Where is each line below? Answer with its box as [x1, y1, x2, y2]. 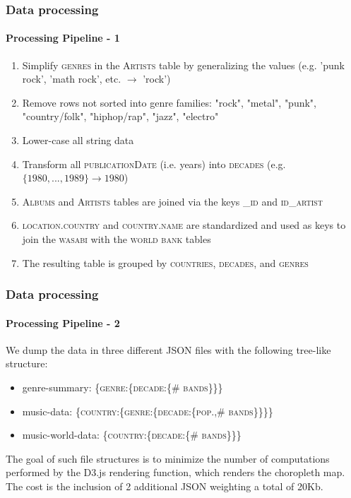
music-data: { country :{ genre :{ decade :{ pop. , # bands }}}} [22, 403, 273, 418]
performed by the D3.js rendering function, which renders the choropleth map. [6, 465, 345, 480]
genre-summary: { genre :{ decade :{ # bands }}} [22, 380, 223, 394]
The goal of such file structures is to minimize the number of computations [6, 451, 330, 466]
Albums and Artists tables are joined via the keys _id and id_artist [22, 194, 323, 208]
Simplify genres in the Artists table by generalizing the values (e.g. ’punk [22, 57, 345, 72]
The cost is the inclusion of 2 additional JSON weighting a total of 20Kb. [6, 478, 323, 493]
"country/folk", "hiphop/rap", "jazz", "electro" [22, 109, 219, 124]
